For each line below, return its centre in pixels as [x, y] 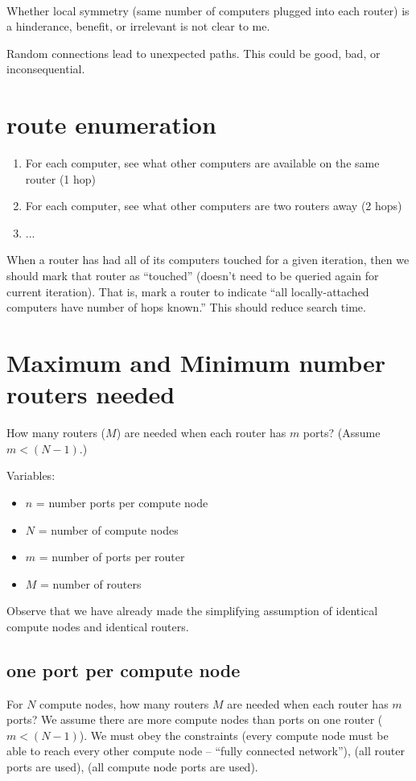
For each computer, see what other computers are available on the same [202, 163]
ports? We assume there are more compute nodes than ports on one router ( [195, 719]
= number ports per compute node [122, 502]
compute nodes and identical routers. [98, 626]
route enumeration [111, 124]
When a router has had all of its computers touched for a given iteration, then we [208, 260]
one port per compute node [124, 669]
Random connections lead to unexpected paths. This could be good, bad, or [194, 53]
